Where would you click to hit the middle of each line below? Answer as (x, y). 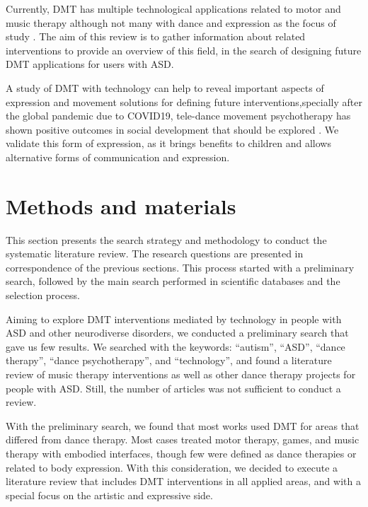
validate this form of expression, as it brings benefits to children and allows (168, 143)
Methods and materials (121, 205)
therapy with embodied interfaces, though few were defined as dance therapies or (181, 453)
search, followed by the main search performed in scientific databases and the (173, 281)
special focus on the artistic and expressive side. (109, 495)
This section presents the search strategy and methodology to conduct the (166, 239)
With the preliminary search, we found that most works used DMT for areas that (183, 425)
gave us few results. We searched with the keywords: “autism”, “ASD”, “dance (176, 346)
